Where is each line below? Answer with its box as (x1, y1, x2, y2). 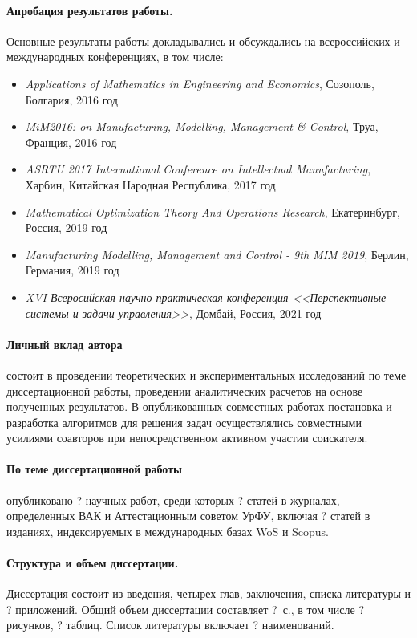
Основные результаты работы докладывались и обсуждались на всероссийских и (6, 32, 400, 49)
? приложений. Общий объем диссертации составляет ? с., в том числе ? (6, 600, 364, 617)
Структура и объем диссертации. (6, 555, 179, 571)
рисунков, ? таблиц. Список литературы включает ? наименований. (6, 616, 334, 633)
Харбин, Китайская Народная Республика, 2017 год (25, 176, 276, 193)
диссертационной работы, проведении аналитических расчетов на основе (6, 382, 363, 399)
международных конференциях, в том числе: (6, 48, 224, 65)
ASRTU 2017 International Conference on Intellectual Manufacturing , (25, 161, 371, 177)
